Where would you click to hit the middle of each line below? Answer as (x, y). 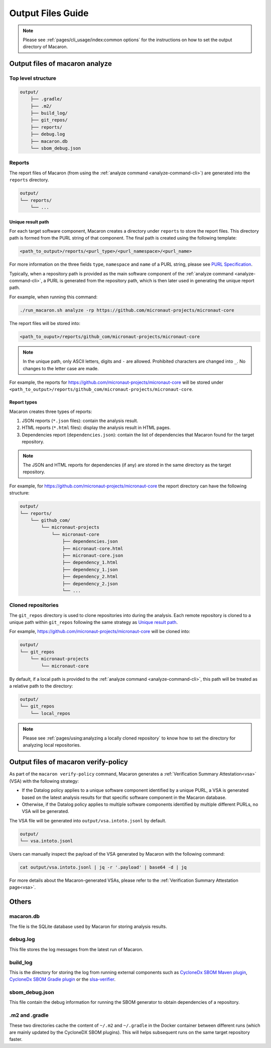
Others (20, 902)
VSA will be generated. (46, 811)
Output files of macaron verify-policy (69, 762)
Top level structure (33, 78)
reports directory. (29, 180)
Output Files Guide (49, 13)
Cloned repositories (34, 605)
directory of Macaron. (45, 47)
